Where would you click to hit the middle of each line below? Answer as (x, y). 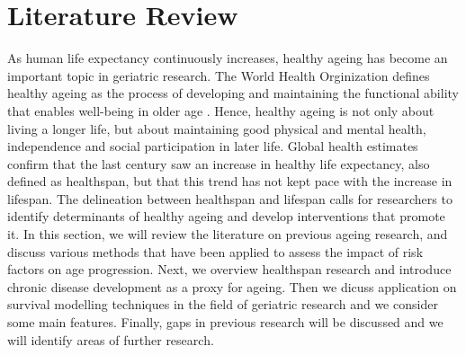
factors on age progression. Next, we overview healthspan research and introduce (229, 269)
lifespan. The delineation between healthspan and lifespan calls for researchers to (230, 198)
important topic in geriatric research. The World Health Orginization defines (219, 75)
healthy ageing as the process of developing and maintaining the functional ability (233, 93)
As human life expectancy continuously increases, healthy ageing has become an (228, 58)
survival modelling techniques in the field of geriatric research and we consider (223, 304)
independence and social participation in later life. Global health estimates (213, 146)
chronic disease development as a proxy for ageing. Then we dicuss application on (232, 286)
